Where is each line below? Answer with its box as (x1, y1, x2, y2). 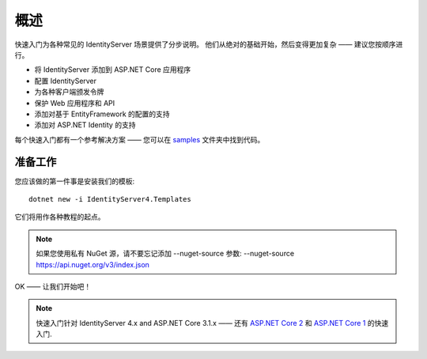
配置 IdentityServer (34, 76, 97, 85)
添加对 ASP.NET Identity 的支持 (34, 120, 136, 130)
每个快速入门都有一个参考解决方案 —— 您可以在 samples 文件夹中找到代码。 (14, 134, 265, 144)
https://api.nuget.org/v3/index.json (36, 259, 150, 269)
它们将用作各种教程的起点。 (14, 212, 105, 221)
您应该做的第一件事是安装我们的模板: (14, 176, 135, 186)
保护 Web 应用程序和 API (34, 98, 115, 108)
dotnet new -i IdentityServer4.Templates (28, 195, 191, 203)
